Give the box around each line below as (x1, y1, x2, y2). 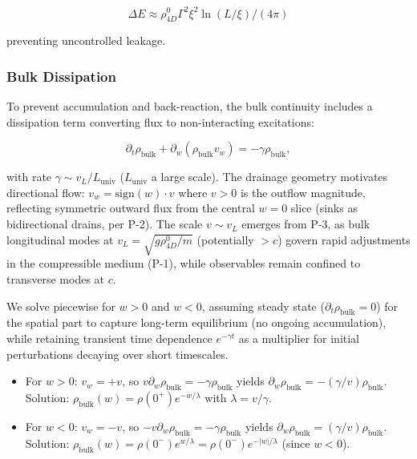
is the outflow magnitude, (240, 183, 366, 200)
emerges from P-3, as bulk (241, 215, 370, 232)
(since (281, 434, 310, 451)
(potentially (196, 231, 254, 248)
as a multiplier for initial (238, 329, 360, 346)
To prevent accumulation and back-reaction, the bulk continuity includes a (6, 98, 373, 115)
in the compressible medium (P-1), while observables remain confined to (6, 255, 361, 272)
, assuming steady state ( (201, 297, 325, 314)
